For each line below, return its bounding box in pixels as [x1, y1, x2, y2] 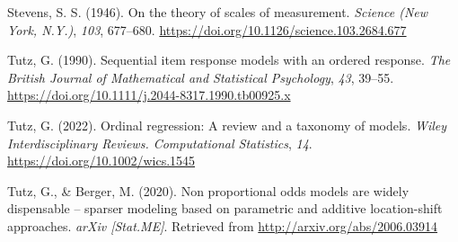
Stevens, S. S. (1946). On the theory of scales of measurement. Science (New [7, 3, 428, 21]
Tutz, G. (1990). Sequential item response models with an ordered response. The [7, 50, 451, 69]
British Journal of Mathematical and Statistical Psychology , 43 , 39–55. [7, 67, 394, 86]
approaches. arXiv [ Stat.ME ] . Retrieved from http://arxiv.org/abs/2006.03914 [7, 216, 438, 235]
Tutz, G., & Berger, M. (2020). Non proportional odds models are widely [7, 181, 410, 200]
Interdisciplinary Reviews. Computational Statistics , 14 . [7, 133, 313, 152]
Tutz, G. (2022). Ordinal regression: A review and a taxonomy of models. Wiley [7, 115, 447, 134]
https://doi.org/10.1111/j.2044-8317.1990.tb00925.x [7, 85, 291, 104]
